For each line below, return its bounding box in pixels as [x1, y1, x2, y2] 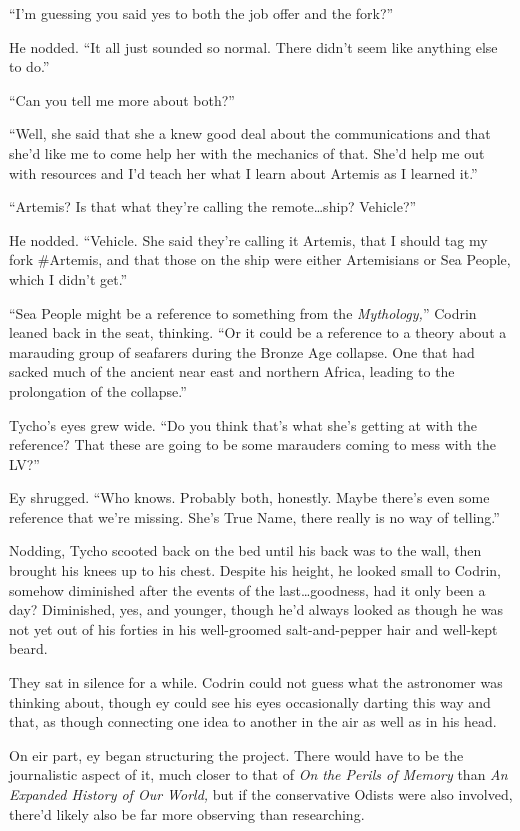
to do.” [9, 56, 50, 77]
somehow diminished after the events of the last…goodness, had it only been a [9, 579, 486, 600]
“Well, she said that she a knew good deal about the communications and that [9, 123, 491, 144]
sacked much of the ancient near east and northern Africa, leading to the [9, 361, 455, 382]
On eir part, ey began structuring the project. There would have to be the [9, 744, 464, 765]
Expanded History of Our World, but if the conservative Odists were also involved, [9, 784, 513, 804]
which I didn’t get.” [9, 268, 128, 289]
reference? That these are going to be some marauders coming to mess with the [9, 434, 496, 455]
